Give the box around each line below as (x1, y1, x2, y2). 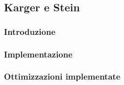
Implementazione (4, 48, 73, 60)
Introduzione (4, 25, 56, 37)
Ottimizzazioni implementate (4, 70, 121, 83)
